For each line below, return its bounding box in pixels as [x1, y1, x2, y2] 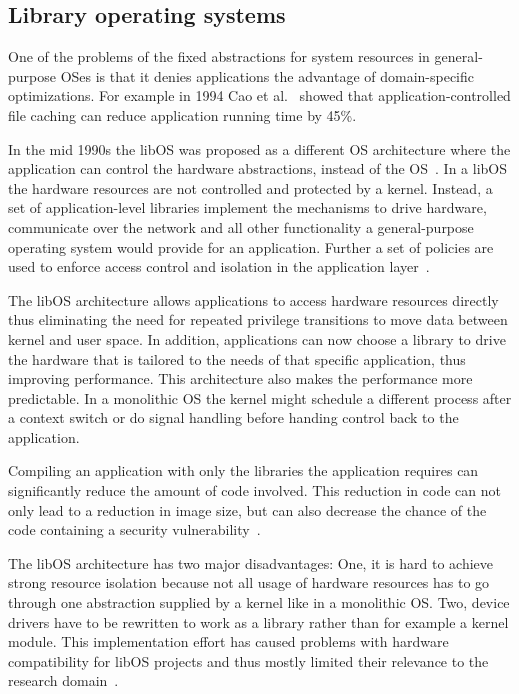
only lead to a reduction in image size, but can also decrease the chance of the [8, 499, 487, 520]
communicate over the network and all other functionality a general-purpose [8, 216, 474, 237]
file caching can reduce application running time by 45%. [8, 104, 357, 125]
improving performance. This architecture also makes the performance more [8, 368, 473, 389]
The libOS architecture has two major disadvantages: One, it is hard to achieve [8, 552, 494, 573]
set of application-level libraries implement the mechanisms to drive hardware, [8, 197, 487, 218]
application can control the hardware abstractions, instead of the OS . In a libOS [8, 158, 507, 179]
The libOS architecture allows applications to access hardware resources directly [8, 289, 499, 310]
